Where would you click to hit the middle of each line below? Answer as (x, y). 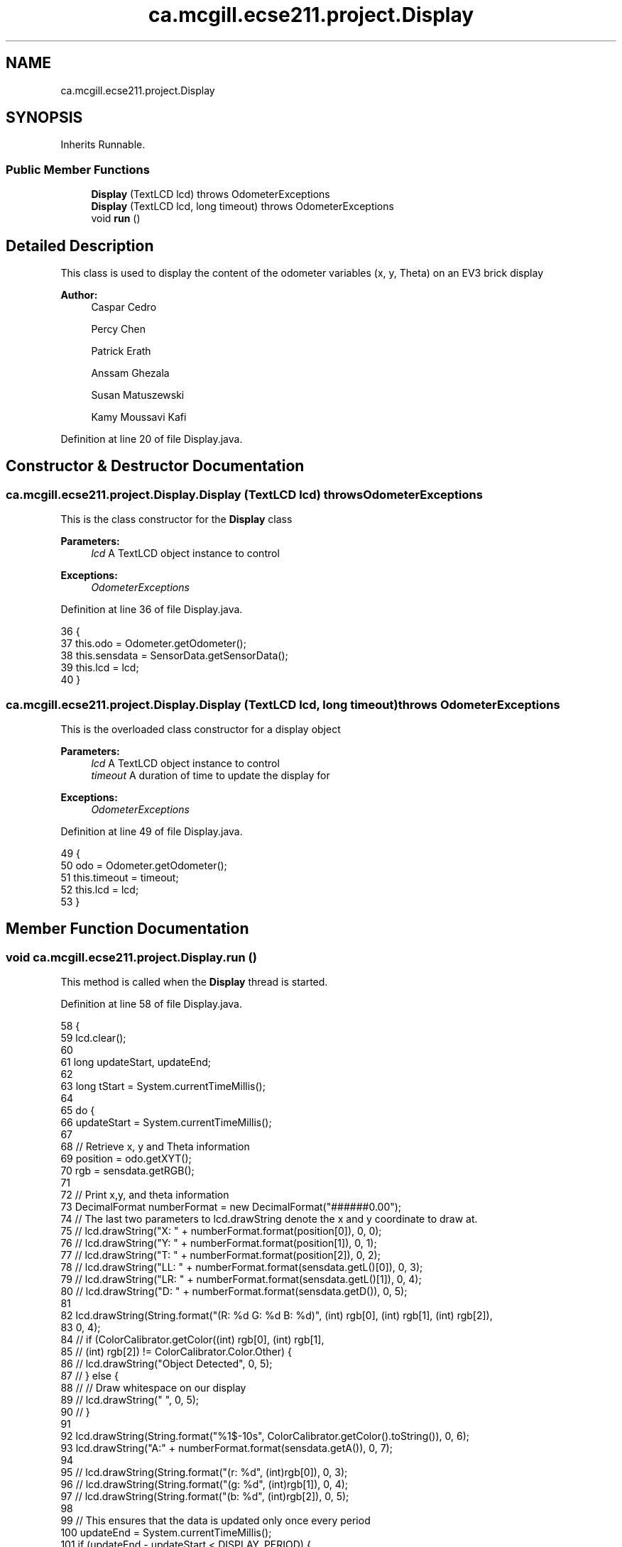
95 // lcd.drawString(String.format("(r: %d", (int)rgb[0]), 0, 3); (204, 1472)
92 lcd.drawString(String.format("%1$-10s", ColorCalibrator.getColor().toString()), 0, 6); (265, 1436)
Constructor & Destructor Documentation (155, 466)
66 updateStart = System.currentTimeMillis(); (166, 1123)
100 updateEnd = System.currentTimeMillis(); (166, 1533)
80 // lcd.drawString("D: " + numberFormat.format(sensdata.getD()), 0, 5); (234, 1292)
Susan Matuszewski (138, 395)
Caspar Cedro (124, 307)
